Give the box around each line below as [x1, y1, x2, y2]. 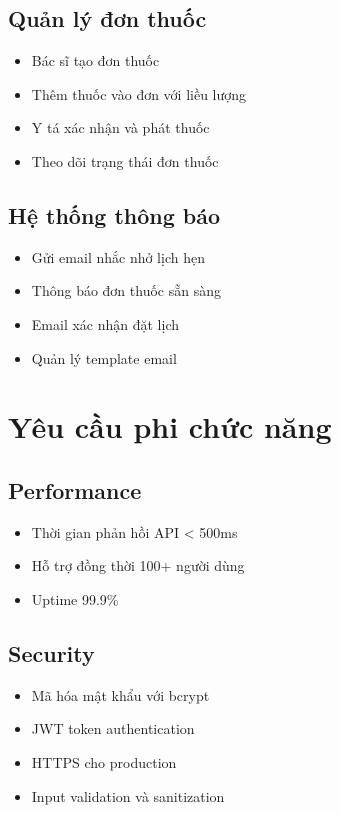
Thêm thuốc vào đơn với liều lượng [31, 83, 247, 104]
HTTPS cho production [31, 751, 177, 772]
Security [8, 637, 95, 668]
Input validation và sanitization [31, 785, 225, 806]
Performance [8, 474, 142, 505]
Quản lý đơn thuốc [8, 3, 207, 34]
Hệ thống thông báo [8, 199, 221, 230]
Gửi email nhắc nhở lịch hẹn [31, 246, 205, 267]
